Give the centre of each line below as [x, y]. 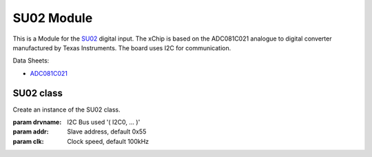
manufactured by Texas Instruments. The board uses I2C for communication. [122, 48]
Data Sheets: [31, 61]
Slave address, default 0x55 [107, 132]
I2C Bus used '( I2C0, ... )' [104, 122]
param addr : [31, 132]
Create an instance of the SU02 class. [66, 109]
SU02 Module [53, 18]
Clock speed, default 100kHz [108, 141]
